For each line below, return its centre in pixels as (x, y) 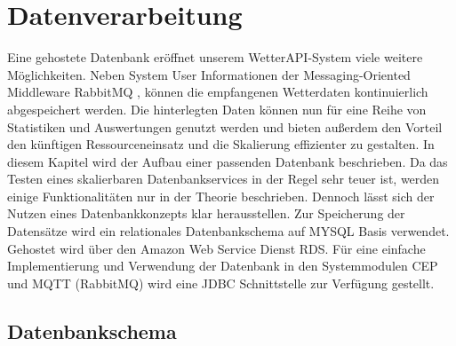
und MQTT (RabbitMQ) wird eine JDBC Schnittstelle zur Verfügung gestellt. (221, 283)
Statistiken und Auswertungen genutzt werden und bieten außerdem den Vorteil (225, 126)
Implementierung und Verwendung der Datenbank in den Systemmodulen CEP (223, 266)
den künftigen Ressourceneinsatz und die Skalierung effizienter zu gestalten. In (221, 144)
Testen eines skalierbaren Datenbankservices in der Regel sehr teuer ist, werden (224, 179)
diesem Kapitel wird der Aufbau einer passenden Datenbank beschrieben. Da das (228, 161)
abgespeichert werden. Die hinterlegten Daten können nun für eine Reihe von (217, 109)
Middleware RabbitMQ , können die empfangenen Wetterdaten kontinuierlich (218, 92)
